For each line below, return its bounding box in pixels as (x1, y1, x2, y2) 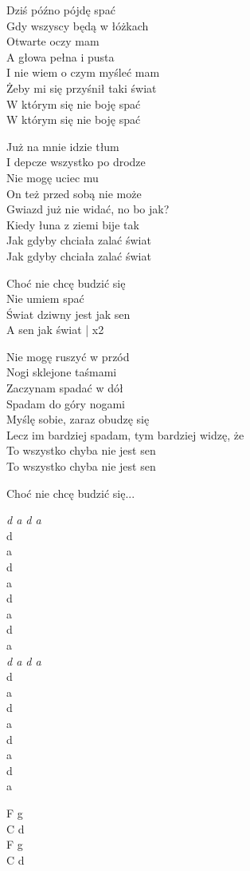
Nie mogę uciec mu (6, 169, 99, 185)
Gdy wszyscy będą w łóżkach (6, 17, 149, 34)
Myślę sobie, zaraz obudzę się (6, 411, 150, 428)
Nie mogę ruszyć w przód (6, 348, 130, 364)
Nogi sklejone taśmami (6, 364, 117, 380)
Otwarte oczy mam (6, 33, 100, 50)
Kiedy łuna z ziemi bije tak (6, 216, 139, 233)
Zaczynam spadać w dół (6, 380, 123, 396)
